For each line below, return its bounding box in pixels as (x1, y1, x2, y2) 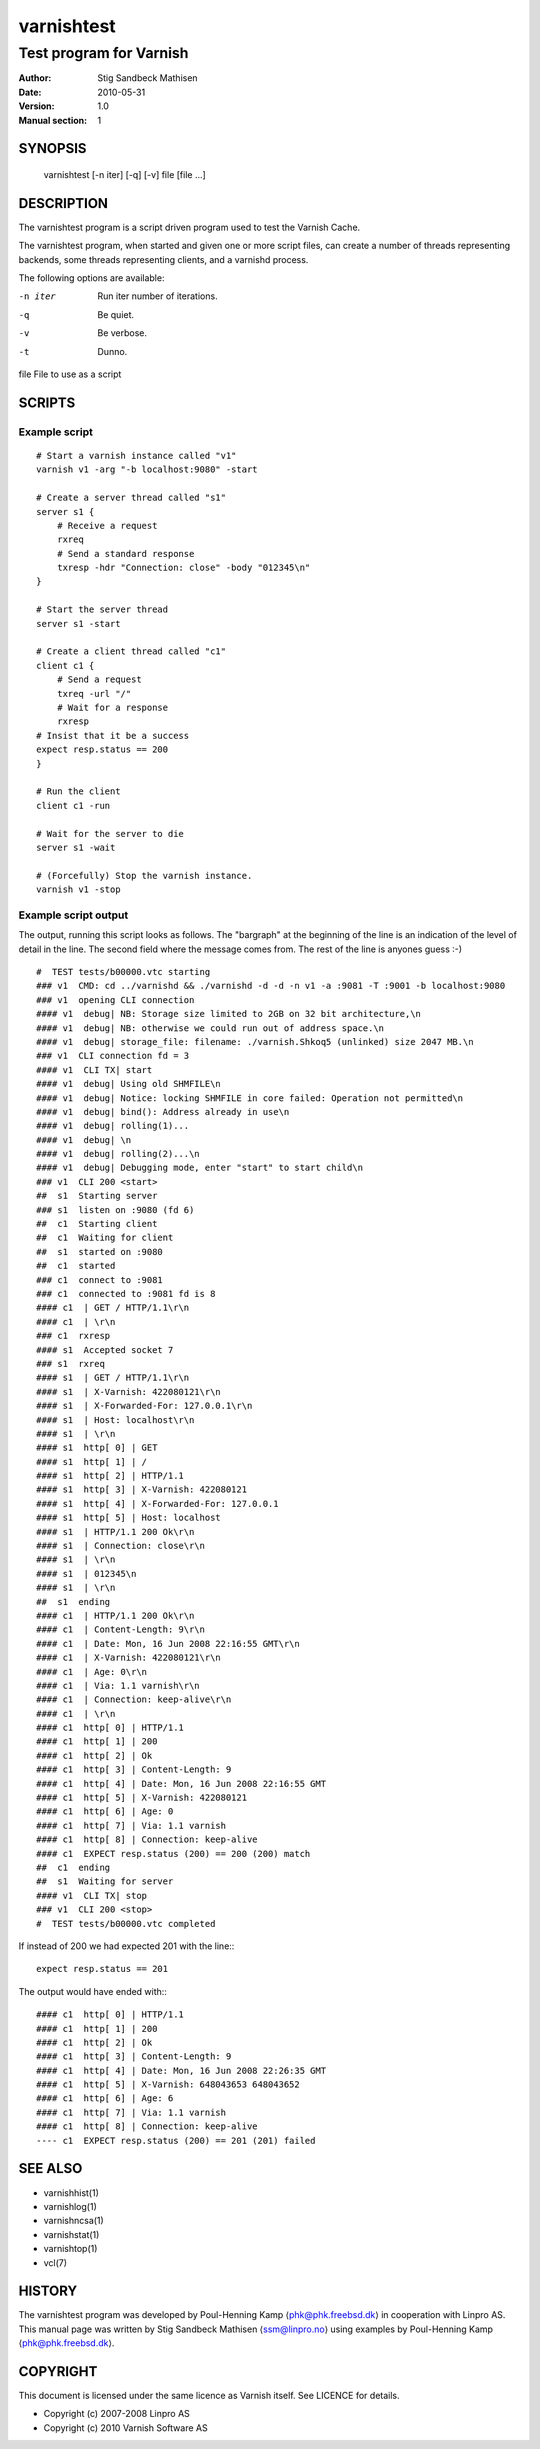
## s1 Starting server (36, 1190, 158, 1202)
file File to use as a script (18, 368, 122, 380)
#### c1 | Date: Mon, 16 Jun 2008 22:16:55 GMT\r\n (36, 1638, 300, 1649)
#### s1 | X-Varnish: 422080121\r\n (36, 1386, 222, 1397)
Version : (18, 100, 55, 112)
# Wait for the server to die (36, 828, 185, 839)
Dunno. (97, 345, 128, 357)
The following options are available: (18, 272, 165, 284)
